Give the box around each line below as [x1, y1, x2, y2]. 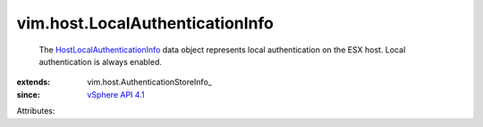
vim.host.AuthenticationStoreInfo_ [87, 76, 212, 88]
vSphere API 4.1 [87, 89, 145, 99]
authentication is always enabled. [38, 56, 163, 67]
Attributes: [16, 106, 55, 116]
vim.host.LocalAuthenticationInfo [16, 13, 275, 33]
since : [16, 89, 40, 99]
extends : [16, 76, 51, 88]
